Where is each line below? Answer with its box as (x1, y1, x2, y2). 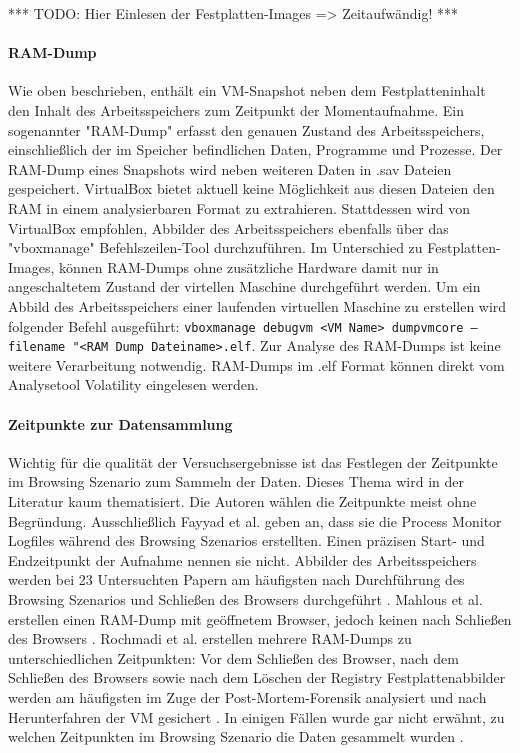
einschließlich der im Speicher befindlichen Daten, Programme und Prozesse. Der (8, 139, 503, 160)
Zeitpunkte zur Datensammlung (8, 413, 233, 434)
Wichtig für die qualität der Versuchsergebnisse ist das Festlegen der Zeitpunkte (8, 451, 498, 472)
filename (8, 340, 66, 355)
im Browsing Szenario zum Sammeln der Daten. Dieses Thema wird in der (8, 471, 464, 492)
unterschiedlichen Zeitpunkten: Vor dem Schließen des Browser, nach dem (8, 647, 459, 668)
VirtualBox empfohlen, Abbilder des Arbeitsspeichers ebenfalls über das (8, 217, 449, 238)
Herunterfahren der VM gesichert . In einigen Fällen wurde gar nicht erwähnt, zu (8, 706, 505, 727)
